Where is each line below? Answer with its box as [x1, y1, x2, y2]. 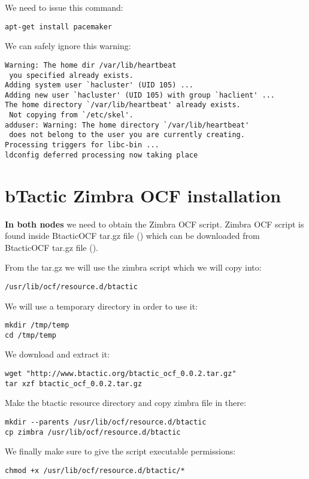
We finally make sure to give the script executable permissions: [5, 445, 236, 457]
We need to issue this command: [5, 1, 123, 13]
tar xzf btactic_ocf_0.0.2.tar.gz [5, 379, 143, 388]
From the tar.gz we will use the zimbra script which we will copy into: [5, 261, 262, 274]
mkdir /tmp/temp [5, 321, 69, 330]
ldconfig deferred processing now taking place [5, 150, 198, 159]
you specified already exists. [9, 71, 134, 80]
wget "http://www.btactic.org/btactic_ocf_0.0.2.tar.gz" [5, 369, 237, 378]
